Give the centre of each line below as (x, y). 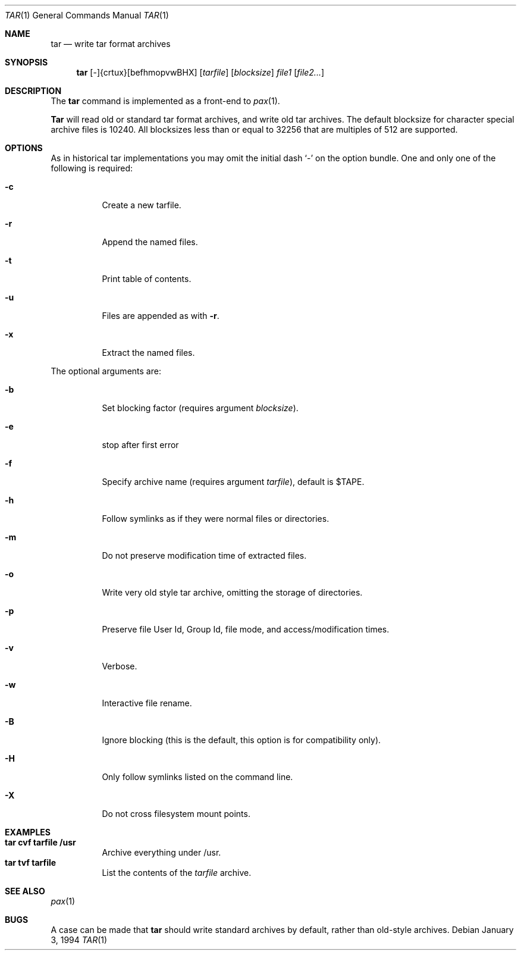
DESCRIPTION (33, 91)
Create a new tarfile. (142, 205)
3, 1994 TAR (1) (79, 940)
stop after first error (140, 445)
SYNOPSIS (26, 62)
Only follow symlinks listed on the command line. (197, 777)
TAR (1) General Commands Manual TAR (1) (87, 15)
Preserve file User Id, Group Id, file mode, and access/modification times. (246, 629)
